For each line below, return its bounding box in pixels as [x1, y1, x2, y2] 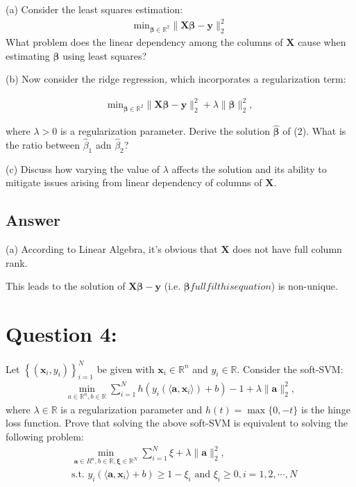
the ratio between [6, 138, 80, 152]
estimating [6, 48, 50, 63]
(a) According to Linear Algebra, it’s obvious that [6, 242, 218, 256]
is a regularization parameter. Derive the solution [60, 124, 270, 138]
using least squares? [62, 48, 147, 63]
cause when [298, 34, 346, 49]
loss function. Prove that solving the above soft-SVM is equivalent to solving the [6, 415, 348, 430]
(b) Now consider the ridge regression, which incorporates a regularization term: [6, 72, 346, 86]
